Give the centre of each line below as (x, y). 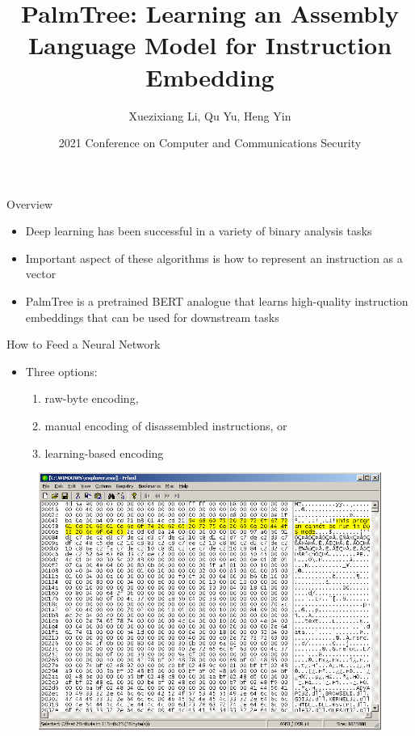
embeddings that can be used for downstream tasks (152, 317)
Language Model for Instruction (210, 45)
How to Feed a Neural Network (84, 344)
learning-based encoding (104, 453)
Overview (30, 203)
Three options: (61, 371)
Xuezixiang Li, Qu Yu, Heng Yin (210, 115)
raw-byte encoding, (92, 398)
